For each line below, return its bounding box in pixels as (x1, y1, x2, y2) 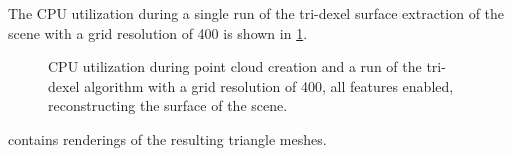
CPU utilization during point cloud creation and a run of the (48, 56, 422, 77)
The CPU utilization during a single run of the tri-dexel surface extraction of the (8, 3, 505, 23)
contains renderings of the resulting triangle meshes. (8, 128, 327, 149)
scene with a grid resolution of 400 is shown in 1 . (8, 22, 308, 43)
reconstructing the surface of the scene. (48, 95, 288, 116)
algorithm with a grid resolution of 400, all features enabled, (84, 75, 454, 96)
